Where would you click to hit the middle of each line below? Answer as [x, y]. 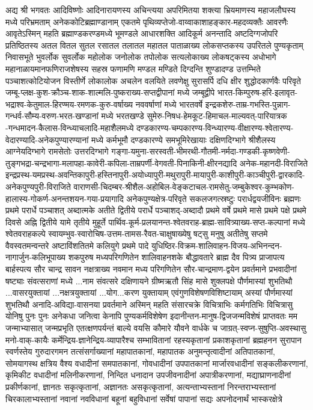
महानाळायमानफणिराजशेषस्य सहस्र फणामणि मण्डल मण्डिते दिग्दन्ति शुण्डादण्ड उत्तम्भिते [133, 68]
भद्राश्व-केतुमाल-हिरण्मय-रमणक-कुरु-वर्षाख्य [69, 104]
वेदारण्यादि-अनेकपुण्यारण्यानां [47, 139]
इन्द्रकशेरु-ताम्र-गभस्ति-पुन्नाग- [248, 104]
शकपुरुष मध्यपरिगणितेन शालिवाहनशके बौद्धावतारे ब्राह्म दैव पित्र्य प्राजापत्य [176, 257]
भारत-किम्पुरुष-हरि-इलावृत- [257, 92]
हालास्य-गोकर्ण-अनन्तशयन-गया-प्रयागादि [65, 198]
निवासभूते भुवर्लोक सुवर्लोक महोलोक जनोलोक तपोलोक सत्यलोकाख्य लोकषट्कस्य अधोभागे [141, 57]
